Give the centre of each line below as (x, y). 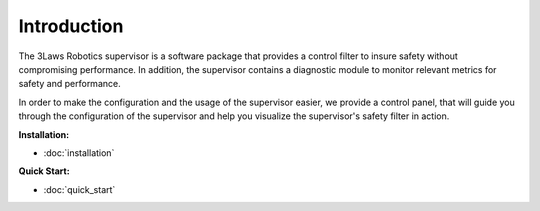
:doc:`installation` (79, 152)
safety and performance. (69, 84)
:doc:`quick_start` (79, 189)
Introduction (71, 26)
